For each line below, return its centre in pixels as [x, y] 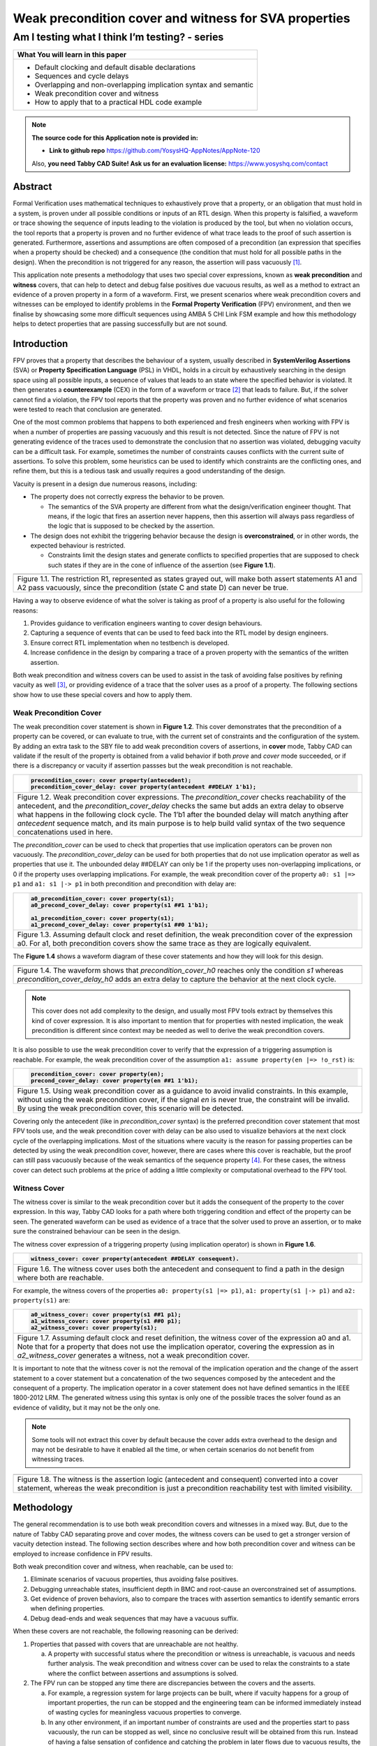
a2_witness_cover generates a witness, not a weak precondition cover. [133, 1356]
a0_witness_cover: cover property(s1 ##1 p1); [106, 1315]
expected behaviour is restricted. [78, 545]
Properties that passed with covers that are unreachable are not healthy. [134, 1644]
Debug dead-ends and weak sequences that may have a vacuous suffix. [134, 1618]
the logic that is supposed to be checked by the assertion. [131, 526]
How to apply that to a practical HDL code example [118, 103]
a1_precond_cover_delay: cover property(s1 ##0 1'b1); [119, 924]
